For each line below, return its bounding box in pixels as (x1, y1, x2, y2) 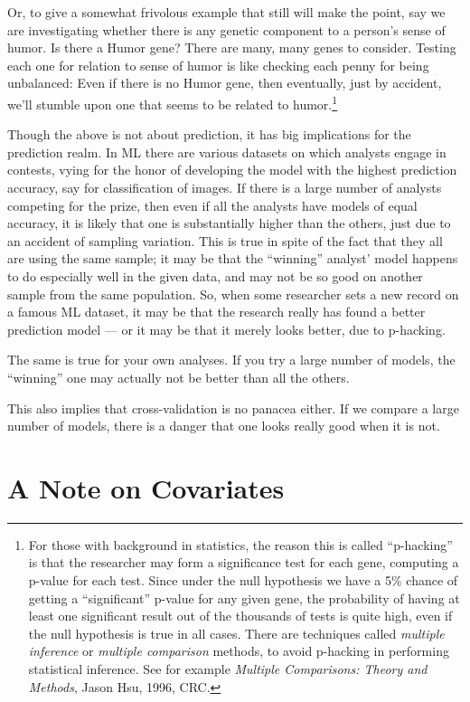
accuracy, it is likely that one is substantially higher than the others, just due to (7, 213, 451, 232)
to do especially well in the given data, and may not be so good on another (7, 266, 423, 285)
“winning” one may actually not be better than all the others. (7, 367, 350, 386)
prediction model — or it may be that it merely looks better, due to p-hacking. (7, 319, 446, 338)
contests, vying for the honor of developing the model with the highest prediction (7, 160, 457, 179)
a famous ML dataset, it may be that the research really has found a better (7, 302, 426, 321)
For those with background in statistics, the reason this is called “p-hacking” (28, 535, 453, 554)
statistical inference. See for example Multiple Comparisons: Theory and (28, 659, 428, 678)
